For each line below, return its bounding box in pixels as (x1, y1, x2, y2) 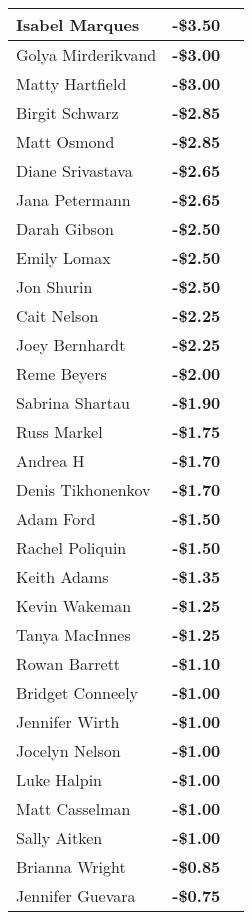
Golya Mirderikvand (16, 43, 157, 66)
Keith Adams (16, 565, 109, 588)
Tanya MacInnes (16, 623, 131, 646)
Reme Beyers (16, 362, 107, 385)
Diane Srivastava (16, 159, 133, 182)
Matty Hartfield (16, 72, 127, 95)
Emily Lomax (16, 246, 111, 269)
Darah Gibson (16, 217, 114, 240)
